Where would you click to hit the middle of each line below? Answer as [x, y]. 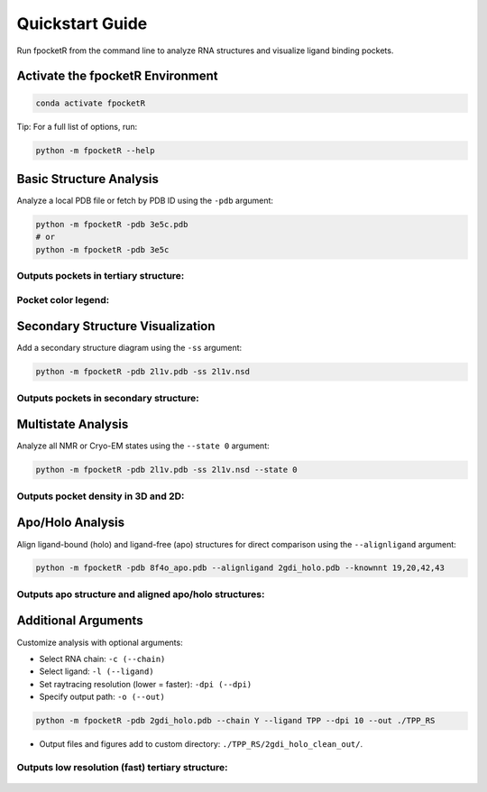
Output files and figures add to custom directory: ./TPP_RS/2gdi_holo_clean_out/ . [201, 744]
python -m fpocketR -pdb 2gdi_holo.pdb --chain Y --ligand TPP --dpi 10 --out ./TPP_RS [235, 721]
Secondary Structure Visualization [116, 326]
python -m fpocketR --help [95, 150]
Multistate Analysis [73, 424]
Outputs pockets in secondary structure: [108, 398]
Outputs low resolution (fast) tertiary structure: [122, 767]
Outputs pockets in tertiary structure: [101, 276]
